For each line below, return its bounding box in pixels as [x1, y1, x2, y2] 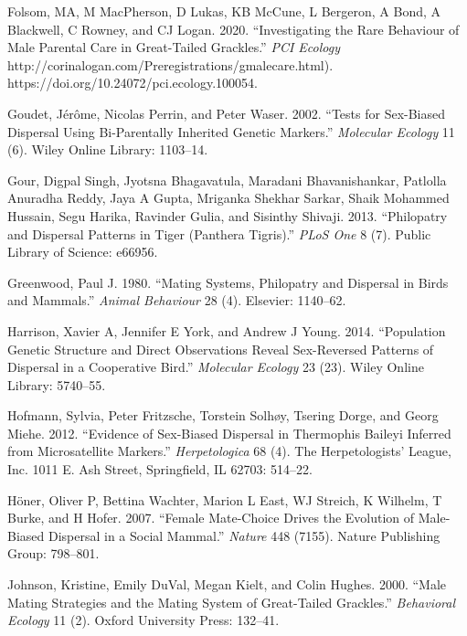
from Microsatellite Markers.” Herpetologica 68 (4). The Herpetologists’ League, [7, 441, 451, 461]
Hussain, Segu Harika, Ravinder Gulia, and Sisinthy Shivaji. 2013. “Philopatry [7, 206, 448, 225]
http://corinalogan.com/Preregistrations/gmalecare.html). [7, 55, 334, 74]
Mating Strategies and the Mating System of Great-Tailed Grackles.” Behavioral [7, 592, 456, 611]
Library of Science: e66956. [7, 242, 158, 261]
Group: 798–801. [7, 544, 100, 563]
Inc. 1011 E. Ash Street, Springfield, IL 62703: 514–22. [7, 460, 313, 479]
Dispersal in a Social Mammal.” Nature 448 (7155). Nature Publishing [48, 525, 440, 545]
